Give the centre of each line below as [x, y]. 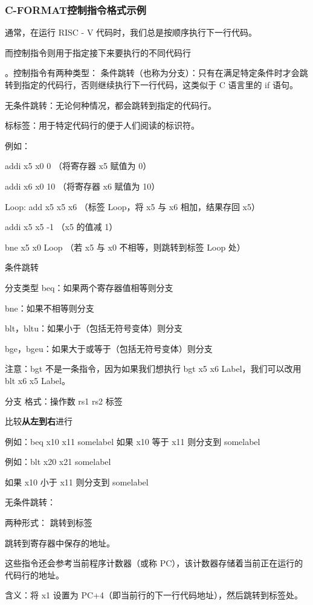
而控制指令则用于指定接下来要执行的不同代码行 [98, 52]
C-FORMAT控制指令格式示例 [76, 9]
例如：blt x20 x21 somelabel [58, 462]
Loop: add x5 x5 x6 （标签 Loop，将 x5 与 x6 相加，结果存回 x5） [132, 206]
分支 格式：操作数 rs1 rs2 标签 [64, 401]
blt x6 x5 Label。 [37, 380]
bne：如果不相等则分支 [50, 308]
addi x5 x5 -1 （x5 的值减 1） [61, 227]
